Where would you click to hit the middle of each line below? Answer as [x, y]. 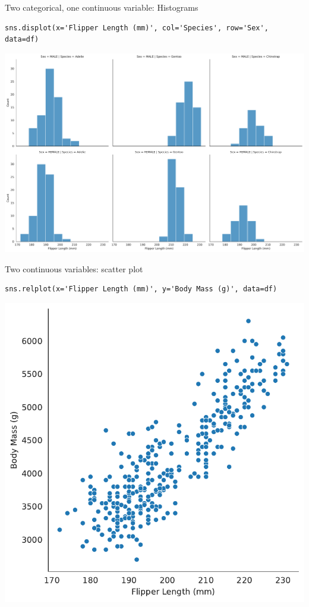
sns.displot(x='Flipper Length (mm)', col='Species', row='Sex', [137, 28]
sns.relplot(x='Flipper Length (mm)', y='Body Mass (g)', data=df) [141, 289]
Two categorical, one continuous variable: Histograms [102, 7]
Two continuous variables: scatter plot [74, 268]
